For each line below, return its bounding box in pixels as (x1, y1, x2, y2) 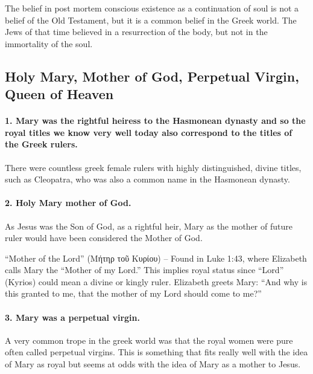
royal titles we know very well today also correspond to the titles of (5, 126, 292, 138)
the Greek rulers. (5, 138, 78, 150)
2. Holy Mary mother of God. (5, 196, 131, 209)
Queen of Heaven (5, 85, 114, 103)
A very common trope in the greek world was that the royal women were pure (5, 334, 293, 346)
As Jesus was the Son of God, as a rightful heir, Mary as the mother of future (5, 219, 292, 232)
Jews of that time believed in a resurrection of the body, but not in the (5, 25, 268, 38)
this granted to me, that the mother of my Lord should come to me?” (5, 287, 262, 300)
